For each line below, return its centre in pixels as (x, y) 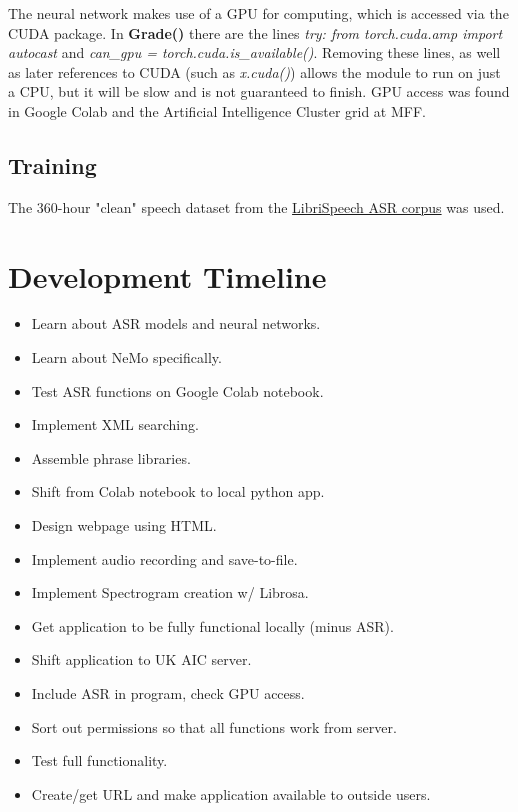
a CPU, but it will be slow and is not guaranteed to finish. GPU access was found (259, 91)
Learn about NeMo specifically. (126, 357)
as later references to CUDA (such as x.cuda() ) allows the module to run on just (254, 71)
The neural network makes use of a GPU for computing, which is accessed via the (258, 13)
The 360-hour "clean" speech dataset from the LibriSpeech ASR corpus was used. (256, 206)
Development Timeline (167, 275)
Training (52, 164)
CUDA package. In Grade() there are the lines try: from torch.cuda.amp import (255, 32)
